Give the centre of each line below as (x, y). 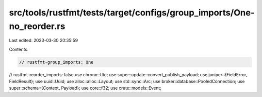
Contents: (19, 49)
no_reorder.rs (37, 26)
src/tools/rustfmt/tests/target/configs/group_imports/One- (132, 13)
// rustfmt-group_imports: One (57, 62)
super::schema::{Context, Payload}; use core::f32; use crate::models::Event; (85, 88)
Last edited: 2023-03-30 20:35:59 (43, 41)
